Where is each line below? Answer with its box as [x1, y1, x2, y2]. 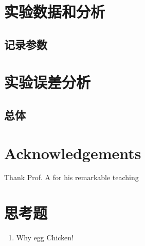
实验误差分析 [4, 72, 91, 93]
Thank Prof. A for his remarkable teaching [4, 172, 139, 183]
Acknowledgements [4, 142, 141, 163]
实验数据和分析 [4, 1, 105, 22]
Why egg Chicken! [16, 232, 74, 243]
